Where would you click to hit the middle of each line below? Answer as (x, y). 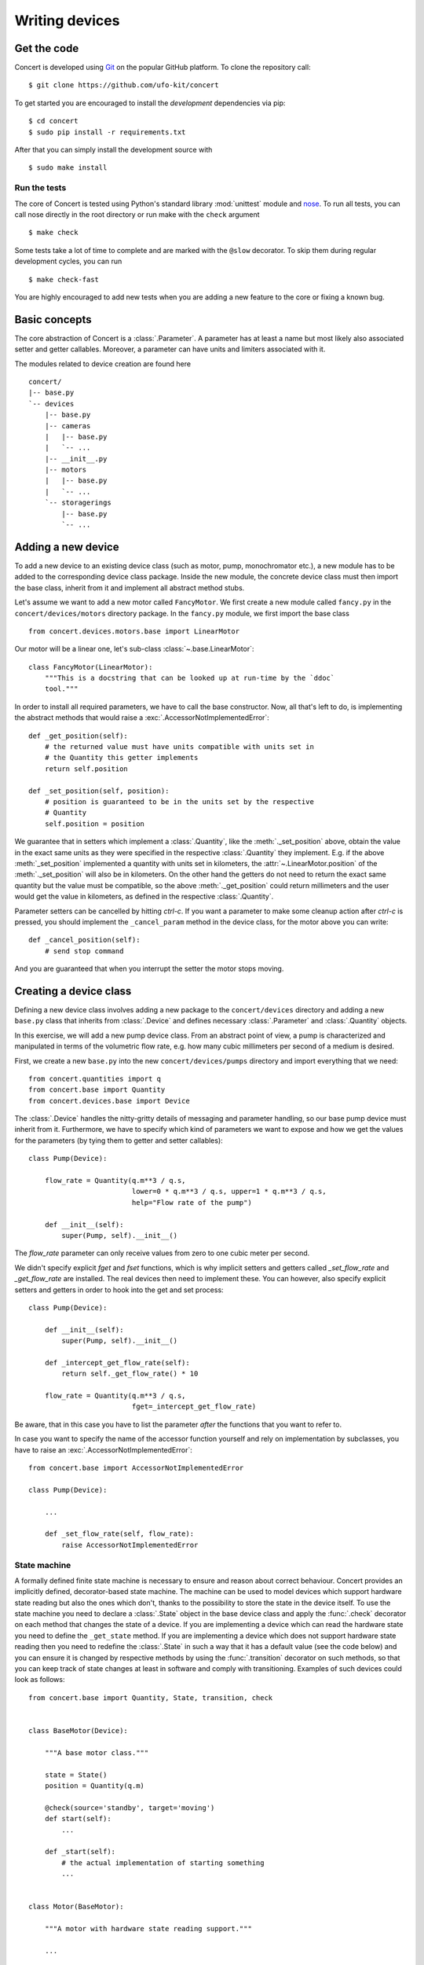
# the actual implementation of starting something (163, 1862)
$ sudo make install (68, 168)
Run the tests (40, 188)
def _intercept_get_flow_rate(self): (117, 1363)
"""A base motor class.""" (97, 1752)
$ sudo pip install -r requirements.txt (107, 132)
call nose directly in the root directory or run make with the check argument (137, 214)
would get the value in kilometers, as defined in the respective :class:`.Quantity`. (144, 897)
